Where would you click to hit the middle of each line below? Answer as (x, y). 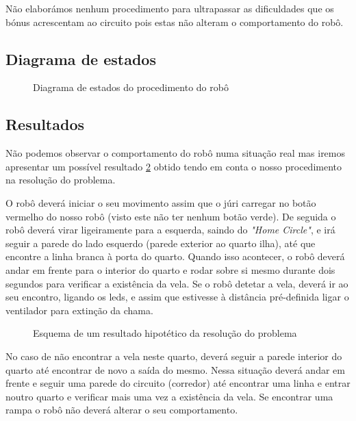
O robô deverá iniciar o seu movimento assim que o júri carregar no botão (161, 202)
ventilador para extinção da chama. (79, 310)
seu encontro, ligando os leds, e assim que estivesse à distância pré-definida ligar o (177, 297)
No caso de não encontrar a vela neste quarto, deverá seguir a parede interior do (174, 356)
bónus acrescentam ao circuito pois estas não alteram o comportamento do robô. (175, 22)
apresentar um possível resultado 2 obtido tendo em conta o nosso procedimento (174, 166)
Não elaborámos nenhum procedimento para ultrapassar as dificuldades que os (170, 8)
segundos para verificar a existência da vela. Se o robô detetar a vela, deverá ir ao (177, 283)
